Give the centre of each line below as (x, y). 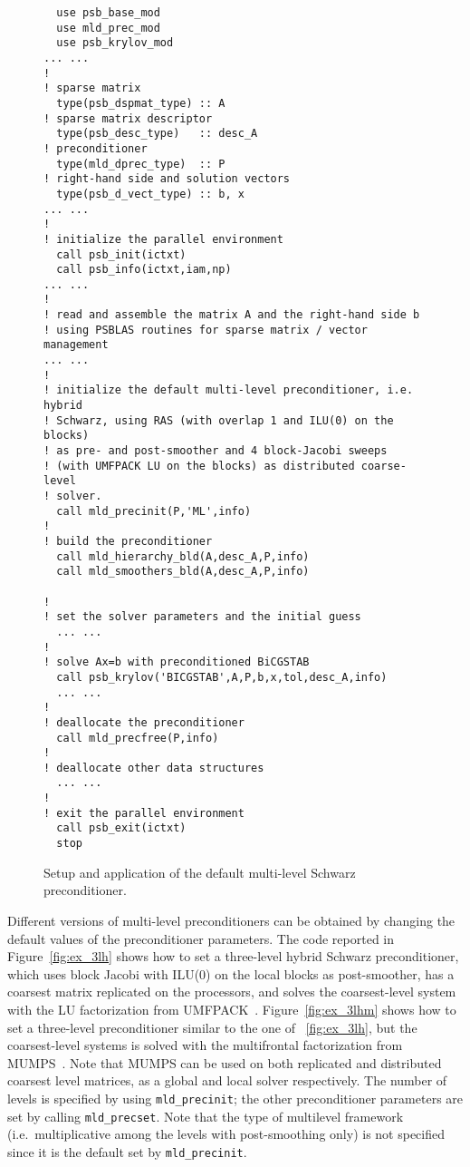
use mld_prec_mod (108, 28)
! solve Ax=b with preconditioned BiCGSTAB (177, 662)
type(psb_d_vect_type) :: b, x (150, 194)
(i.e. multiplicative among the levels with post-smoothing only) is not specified (226, 1134)
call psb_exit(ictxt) (121, 828)
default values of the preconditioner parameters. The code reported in (201, 938)
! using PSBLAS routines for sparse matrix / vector (206, 330)
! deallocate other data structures (154, 768)
